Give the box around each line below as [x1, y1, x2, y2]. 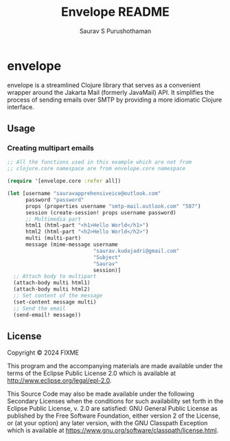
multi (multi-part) [25, 235, 81, 242]
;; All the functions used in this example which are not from [7, 159, 192, 166]
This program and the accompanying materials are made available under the [7, 362, 223, 370]
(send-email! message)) [13, 311, 81, 318]
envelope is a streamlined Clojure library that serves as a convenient [7, 80, 200, 89]
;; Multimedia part [25, 216, 81, 223]
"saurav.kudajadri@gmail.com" [93, 247, 180, 254]
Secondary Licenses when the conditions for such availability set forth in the [7, 397, 224, 405]
